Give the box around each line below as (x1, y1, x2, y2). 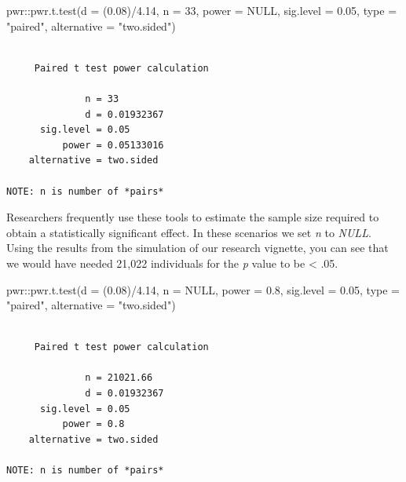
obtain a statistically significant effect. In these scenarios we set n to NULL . (6, 224, 371, 240)
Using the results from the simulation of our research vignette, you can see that (6, 239, 389, 256)
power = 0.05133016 (62, 139, 164, 151)
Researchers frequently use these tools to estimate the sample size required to (6, 209, 379, 225)
